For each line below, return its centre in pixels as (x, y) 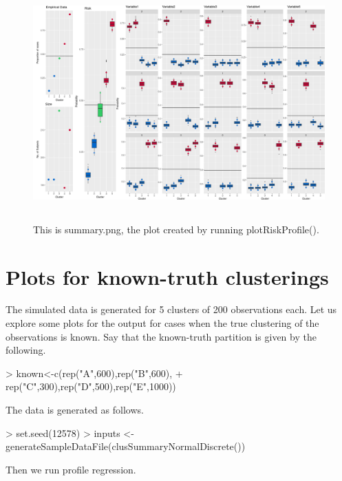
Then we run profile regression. (71, 469)
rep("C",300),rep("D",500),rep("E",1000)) (91, 386)
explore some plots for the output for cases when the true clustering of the (162, 323)
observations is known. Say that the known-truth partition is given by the (161, 336)
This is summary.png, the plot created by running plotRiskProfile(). (176, 229)
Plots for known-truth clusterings (167, 276)
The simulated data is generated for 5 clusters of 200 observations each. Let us (171, 309)
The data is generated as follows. (75, 410)
